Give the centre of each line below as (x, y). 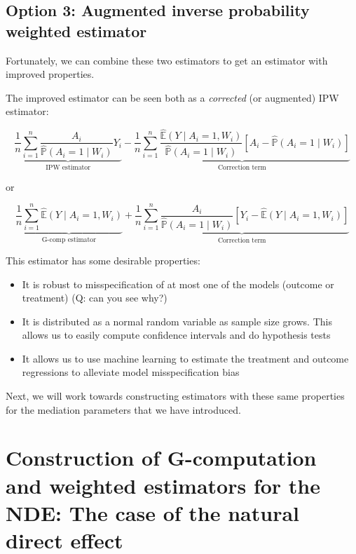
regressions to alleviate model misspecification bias (131, 372)
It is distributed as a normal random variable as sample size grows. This (177, 321)
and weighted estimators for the (163, 485)
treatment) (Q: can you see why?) (95, 298)
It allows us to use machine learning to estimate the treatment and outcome (185, 358)
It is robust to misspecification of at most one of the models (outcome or (178, 284)
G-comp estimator (69, 240)
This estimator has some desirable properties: (103, 260)
